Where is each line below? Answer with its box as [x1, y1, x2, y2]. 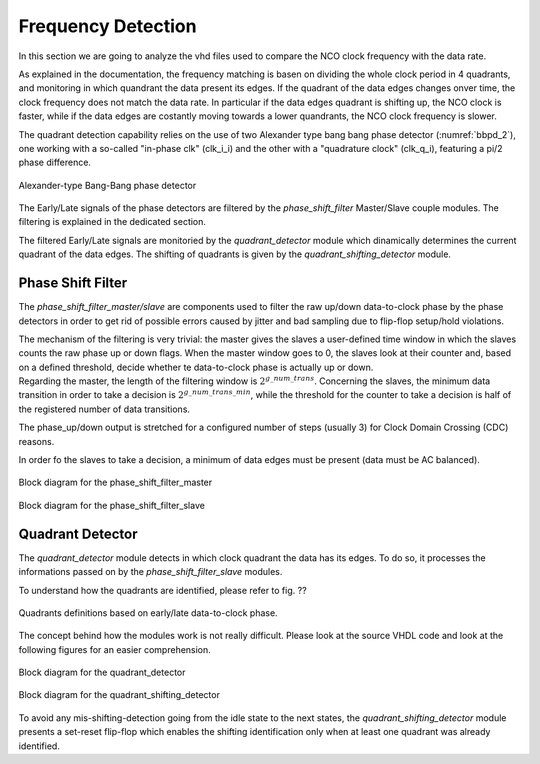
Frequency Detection [18, 15, 197, 37]
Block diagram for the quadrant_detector [18, 666, 186, 679]
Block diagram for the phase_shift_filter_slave [18, 499, 205, 511]
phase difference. [18, 156, 92, 169]
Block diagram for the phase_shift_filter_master [18, 476, 213, 489]
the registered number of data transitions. [18, 403, 190, 415]
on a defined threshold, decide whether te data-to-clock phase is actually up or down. [18, 361, 374, 373]
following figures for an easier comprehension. [18, 643, 212, 655]
